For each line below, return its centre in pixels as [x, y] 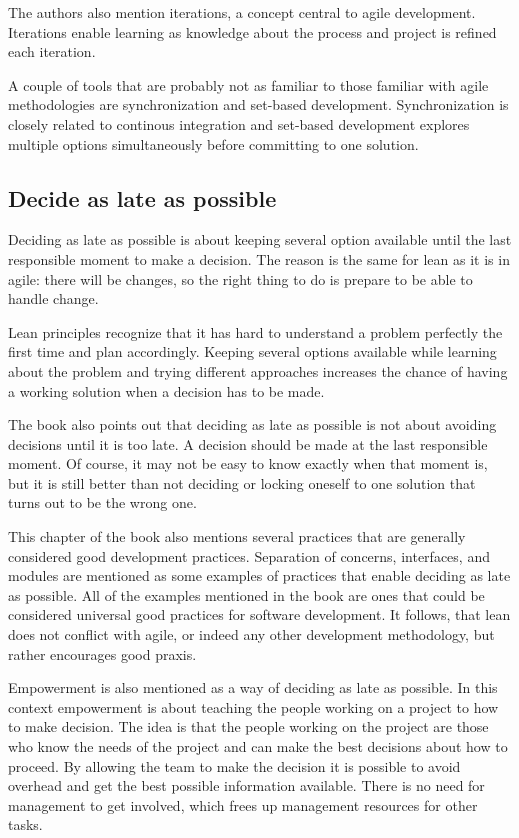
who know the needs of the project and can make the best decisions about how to [258, 746]
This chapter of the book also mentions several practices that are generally [237, 536]
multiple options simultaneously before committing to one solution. [213, 143]
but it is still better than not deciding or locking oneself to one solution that [242, 482]
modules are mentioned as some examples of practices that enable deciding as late [259, 575]
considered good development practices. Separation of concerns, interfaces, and [249, 555]
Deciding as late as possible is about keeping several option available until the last [260, 239]
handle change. [53, 298]
